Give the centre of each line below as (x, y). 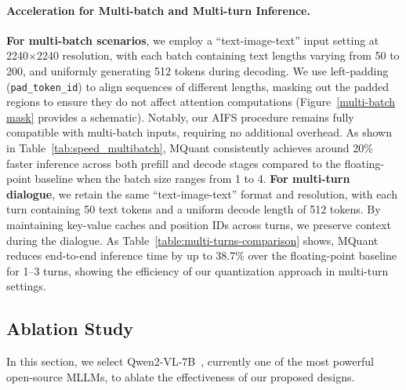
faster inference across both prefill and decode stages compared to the (174, 163)
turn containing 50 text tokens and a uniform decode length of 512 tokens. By (194, 209)
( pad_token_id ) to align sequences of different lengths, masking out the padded (198, 86)
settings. (26, 286)
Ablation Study (70, 328)
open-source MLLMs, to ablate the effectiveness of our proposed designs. (181, 376)
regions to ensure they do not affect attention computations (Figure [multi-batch (201, 102)
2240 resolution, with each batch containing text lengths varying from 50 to (218, 55)
